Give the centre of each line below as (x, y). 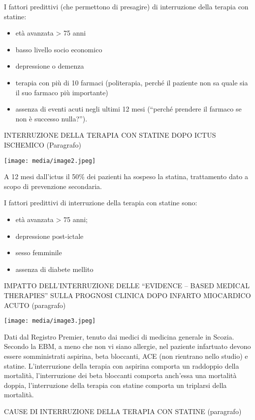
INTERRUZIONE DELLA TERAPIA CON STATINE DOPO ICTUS (110, 135)
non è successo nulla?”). (51, 118)
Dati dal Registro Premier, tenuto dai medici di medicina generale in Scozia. (119, 336)
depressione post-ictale (49, 236)
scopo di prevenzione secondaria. (53, 186)
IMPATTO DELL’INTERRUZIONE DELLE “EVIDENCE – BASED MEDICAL (127, 286)
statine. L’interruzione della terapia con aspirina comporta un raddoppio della (122, 365)
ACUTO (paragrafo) (35, 305)
